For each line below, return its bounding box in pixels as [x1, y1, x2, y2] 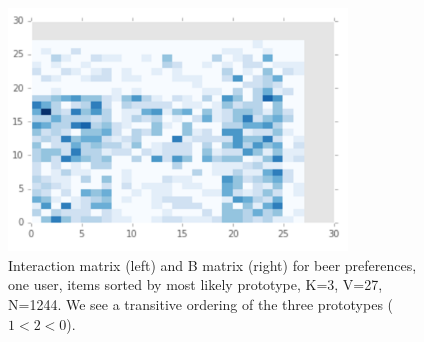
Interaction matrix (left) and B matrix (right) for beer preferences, [8, 254, 417, 275]
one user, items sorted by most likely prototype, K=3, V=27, [8, 274, 383, 295]
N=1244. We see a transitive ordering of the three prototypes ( [8, 293, 394, 314]
